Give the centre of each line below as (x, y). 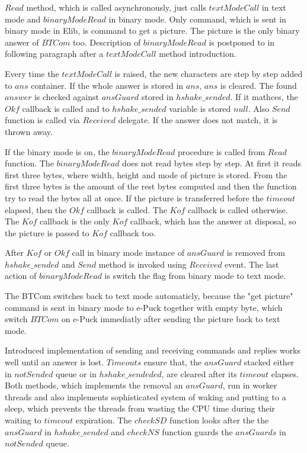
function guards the (197, 431)
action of (21, 276)
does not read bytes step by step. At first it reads (212, 163)
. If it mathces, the (264, 97)
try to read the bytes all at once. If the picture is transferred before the (134, 197)
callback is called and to (66, 108)
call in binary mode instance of (128, 253)
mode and (23, 19)
